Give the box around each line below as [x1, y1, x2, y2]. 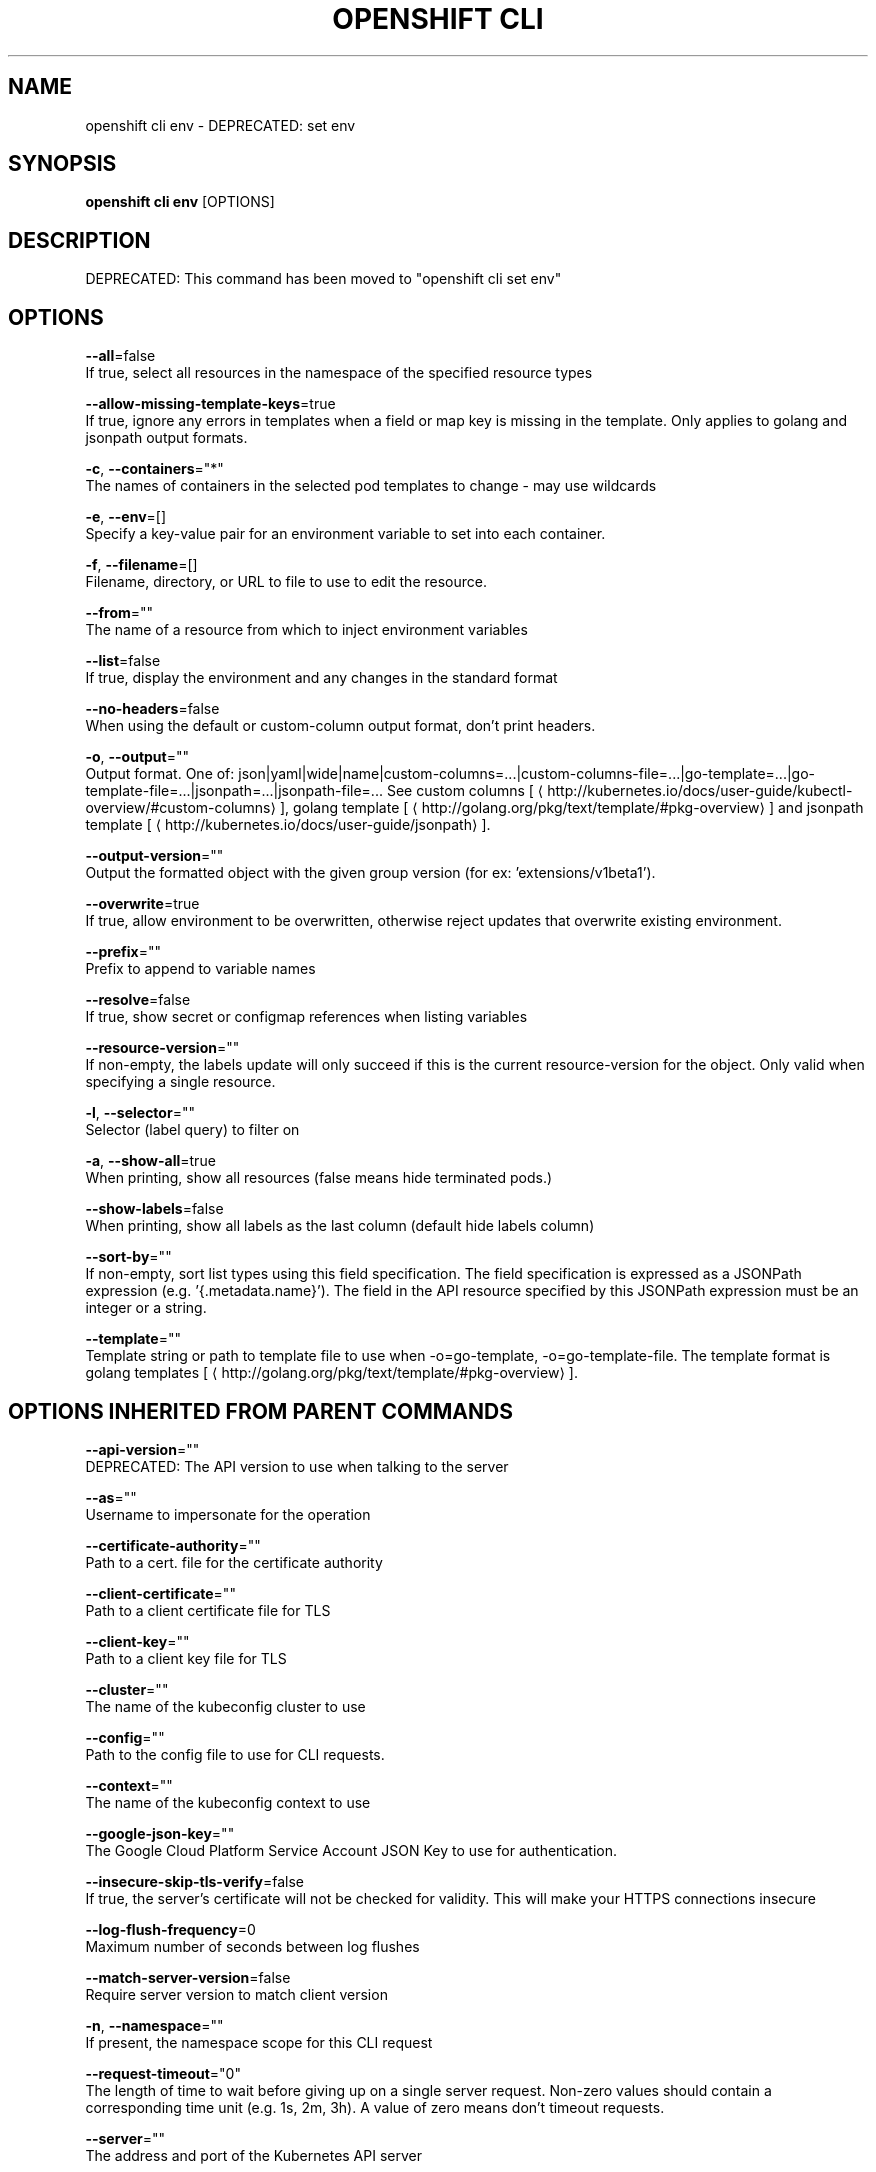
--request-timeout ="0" [85, 2064, 241, 2082]
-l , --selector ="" [85, 1104, 195, 1122]
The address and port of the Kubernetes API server [85, 2146, 422, 2164]
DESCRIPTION [8, 227, 151, 253]
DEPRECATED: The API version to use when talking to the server [85, 1457, 509, 1475]
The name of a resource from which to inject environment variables [85, 621, 528, 639]
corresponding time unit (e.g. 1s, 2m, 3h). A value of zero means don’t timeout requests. [85, 2098, 665, 2116]
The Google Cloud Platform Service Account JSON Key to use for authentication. [85, 1841, 618, 1859]
